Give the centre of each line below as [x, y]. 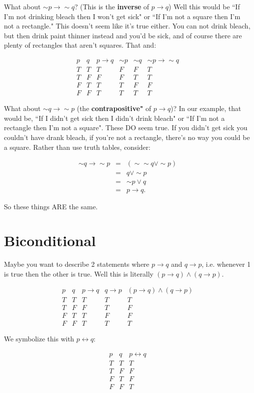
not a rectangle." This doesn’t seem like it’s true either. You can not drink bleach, [127, 26]
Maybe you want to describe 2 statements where [77, 264]
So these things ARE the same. [51, 207]
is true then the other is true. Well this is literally [79, 273]
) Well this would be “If [204, 6]
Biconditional [50, 240]
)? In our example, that [206, 108]
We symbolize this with [39, 339]
